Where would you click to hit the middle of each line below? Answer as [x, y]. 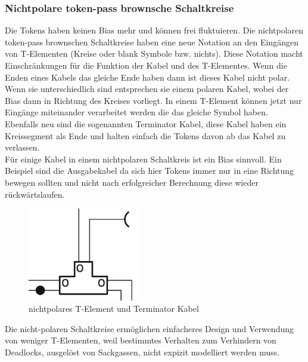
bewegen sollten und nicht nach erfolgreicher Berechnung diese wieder [132, 182]
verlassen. [22, 147]
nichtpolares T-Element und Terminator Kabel [114, 309]
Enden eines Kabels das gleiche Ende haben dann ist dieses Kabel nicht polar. [147, 77]
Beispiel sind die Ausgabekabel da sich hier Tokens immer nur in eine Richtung [150, 171]
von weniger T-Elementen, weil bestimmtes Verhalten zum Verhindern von [141, 340]
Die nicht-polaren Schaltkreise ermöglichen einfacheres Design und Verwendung [149, 328]
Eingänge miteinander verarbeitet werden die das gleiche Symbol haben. [136, 112]
